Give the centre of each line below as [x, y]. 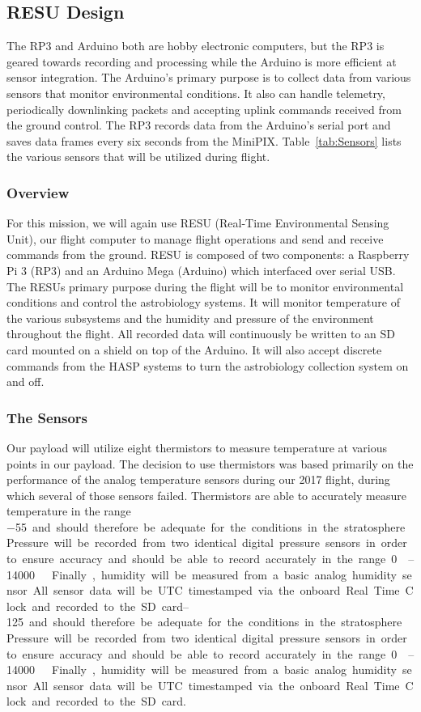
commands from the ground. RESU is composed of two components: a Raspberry [208, 254]
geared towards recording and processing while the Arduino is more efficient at [202, 61]
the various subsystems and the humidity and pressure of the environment [190, 318]
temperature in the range [69, 511]
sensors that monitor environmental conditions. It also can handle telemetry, [196, 93]
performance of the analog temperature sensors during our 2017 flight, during [198, 479]
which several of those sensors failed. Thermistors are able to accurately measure [206, 495]
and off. [26, 381]
